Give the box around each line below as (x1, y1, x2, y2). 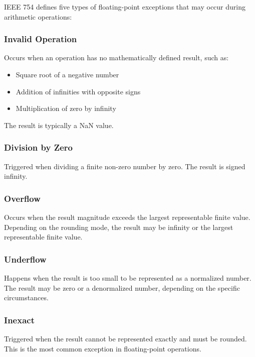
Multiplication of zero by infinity (16, 103, 116, 113)
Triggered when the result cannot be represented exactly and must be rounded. (4, 333, 247, 343)
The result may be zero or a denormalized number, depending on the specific (4, 282, 240, 293)
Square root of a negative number (16, 69, 119, 79)
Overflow (4, 192, 41, 204)
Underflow (4, 253, 47, 265)
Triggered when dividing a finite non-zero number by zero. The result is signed (4, 161, 245, 171)
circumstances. (4, 292, 49, 303)
